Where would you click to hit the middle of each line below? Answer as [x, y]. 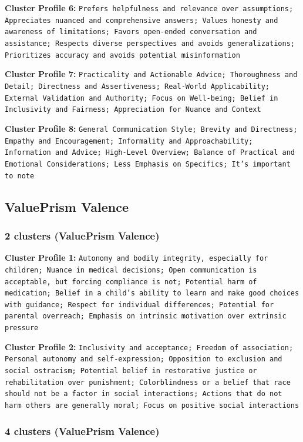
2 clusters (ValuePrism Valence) [82, 235]
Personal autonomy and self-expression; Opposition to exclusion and [144, 359]
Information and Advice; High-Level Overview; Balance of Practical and [150, 153]
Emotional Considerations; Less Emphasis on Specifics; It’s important [148, 164]
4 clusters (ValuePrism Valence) [82, 431]
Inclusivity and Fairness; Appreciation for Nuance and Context [133, 110]
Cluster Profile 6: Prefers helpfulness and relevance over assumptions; [149, 8]
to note [20, 176]
